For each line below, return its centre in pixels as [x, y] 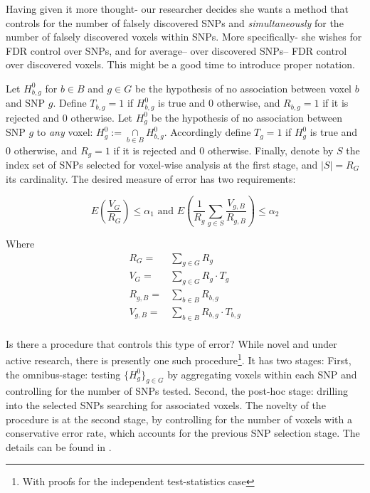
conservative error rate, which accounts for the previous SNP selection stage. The [183, 433]
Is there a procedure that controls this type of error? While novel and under [171, 343]
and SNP [26, 103]
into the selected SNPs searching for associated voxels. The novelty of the [166, 405]
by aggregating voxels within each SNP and [262, 374]
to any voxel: [65, 132]
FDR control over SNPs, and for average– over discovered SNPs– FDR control [176, 50]
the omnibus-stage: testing [63, 374]
